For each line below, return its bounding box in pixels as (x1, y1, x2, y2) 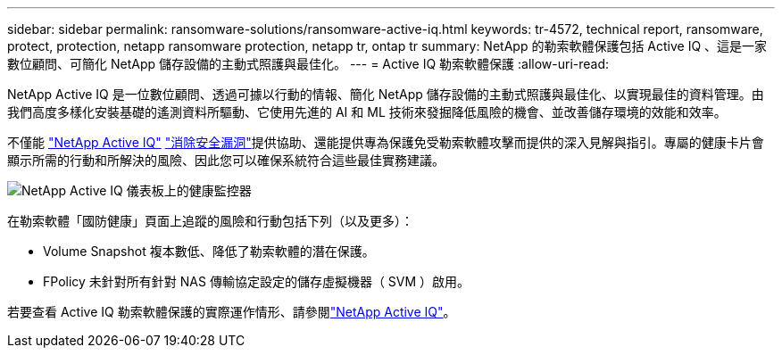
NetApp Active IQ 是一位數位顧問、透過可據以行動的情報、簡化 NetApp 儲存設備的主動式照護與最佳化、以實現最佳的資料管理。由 (7, 87, 764, 102)
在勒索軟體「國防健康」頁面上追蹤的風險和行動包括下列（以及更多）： (7, 213, 413, 228)
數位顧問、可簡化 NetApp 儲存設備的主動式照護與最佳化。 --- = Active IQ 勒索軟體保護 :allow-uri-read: (7, 56, 610, 71)
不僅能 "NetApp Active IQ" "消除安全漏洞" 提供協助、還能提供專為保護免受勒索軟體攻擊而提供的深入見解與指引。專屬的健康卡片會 (7, 135, 764, 150)
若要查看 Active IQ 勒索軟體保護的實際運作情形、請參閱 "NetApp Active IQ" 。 (7, 304, 456, 319)
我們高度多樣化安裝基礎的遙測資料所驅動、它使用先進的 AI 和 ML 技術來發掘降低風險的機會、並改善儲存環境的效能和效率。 (7, 104, 727, 120)
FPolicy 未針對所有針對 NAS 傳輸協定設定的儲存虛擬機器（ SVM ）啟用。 (43, 274, 470, 289)
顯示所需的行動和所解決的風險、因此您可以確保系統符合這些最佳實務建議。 (7, 153, 445, 168)
